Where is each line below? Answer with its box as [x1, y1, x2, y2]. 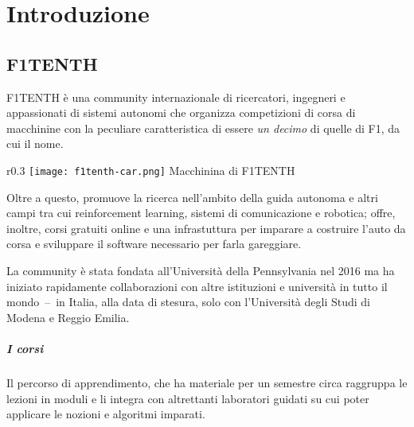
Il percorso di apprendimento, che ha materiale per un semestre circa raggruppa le [6, 374, 408, 390]
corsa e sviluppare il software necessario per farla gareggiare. [6, 235, 302, 252]
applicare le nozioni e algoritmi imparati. [6, 406, 205, 422]
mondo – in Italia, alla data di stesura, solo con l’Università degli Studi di [6, 293, 370, 310]
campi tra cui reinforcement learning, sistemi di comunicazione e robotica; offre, [6, 204, 396, 221]
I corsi [6, 340, 44, 356]
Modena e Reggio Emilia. [6, 309, 130, 325]
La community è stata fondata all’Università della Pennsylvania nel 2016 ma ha [6, 262, 395, 278]
